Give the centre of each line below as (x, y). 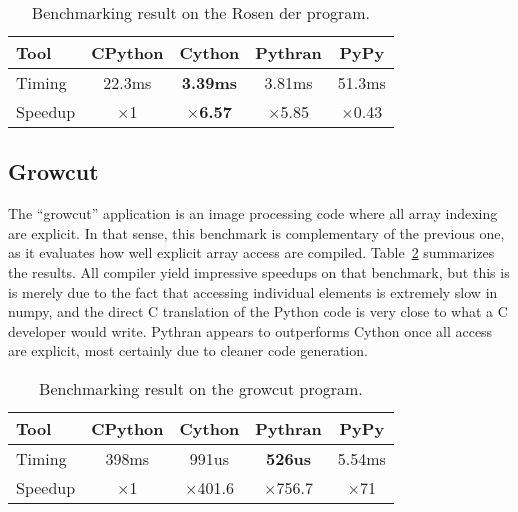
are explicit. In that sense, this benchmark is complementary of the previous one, (256, 232)
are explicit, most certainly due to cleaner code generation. (188, 350)
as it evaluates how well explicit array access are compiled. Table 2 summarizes (251, 252)
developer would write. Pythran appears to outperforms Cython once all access (250, 330)
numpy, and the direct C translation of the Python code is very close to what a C (258, 311)
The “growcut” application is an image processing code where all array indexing (253, 213)
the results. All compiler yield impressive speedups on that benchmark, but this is (259, 271)
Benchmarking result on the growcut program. (201, 388)
